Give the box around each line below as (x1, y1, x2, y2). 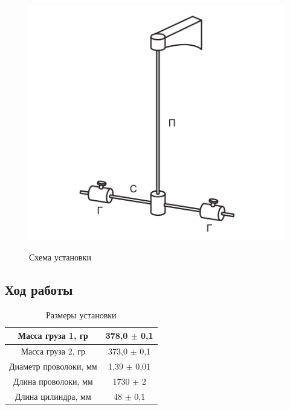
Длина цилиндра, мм (14, 389, 91, 402)
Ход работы (5, 280, 73, 299)
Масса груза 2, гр (21, 345, 86, 358)
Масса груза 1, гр (18, 329, 88, 342)
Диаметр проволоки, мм (9, 360, 97, 373)
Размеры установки (45, 308, 117, 321)
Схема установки (29, 251, 91, 263)
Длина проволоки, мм (13, 374, 93, 387)
